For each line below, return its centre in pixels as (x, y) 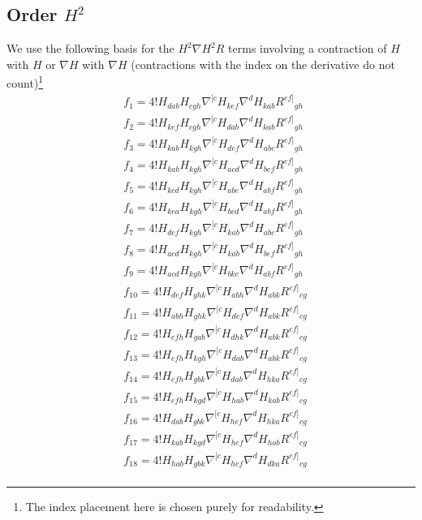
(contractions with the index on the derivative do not (263, 64)
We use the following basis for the (90, 48)
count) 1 (25, 82)
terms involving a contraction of (308, 48)
